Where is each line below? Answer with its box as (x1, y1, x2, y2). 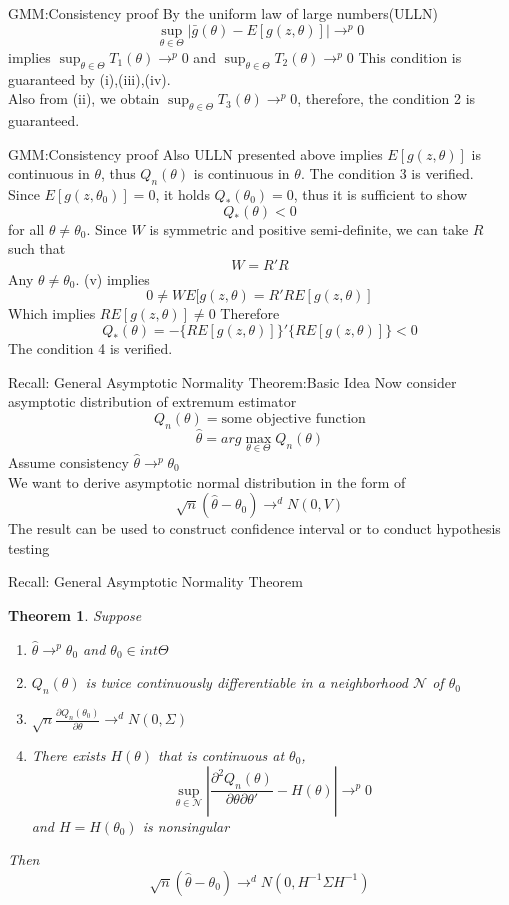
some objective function (221, 411, 366, 426)
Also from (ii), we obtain (8, 88, 160, 109)
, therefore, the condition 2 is (297, 88, 476, 109)
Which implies (8, 303, 96, 324)
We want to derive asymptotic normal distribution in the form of (8, 471, 406, 492)
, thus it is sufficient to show (293, 183, 468, 204)
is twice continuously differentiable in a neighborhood (85, 672, 409, 693)
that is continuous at (158, 744, 285, 765)
